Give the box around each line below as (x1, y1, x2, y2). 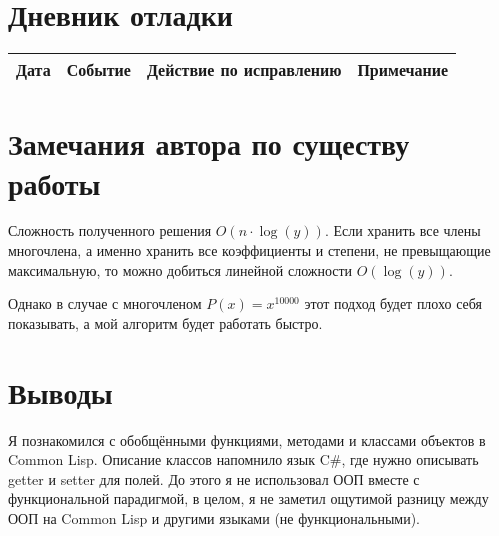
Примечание (357, 58, 449, 82)
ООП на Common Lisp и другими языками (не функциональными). (8, 507, 420, 528)
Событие (66, 58, 131, 82)
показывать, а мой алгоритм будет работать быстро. (8, 312, 323, 333)
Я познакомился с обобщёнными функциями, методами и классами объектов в (8, 429, 486, 450)
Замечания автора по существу (8, 123, 410, 164)
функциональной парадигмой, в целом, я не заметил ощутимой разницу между (8, 488, 489, 509)
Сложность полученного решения (8, 220, 212, 241)
